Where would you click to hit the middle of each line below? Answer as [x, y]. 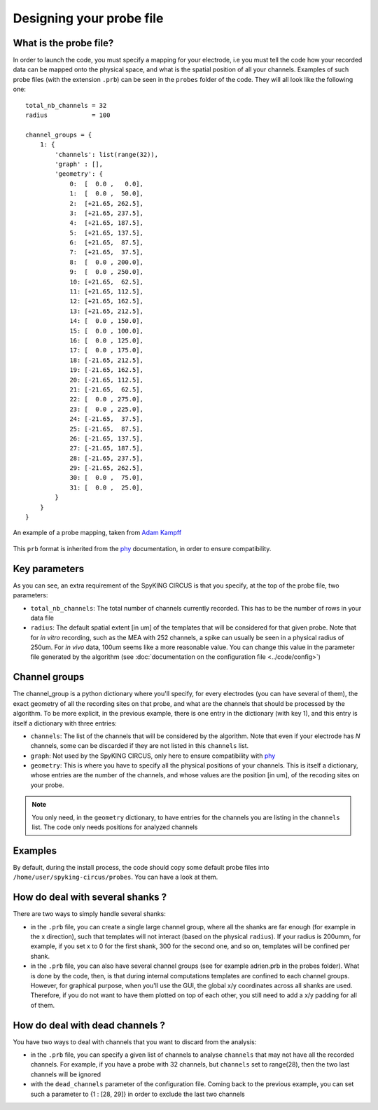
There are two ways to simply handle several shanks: [89, 914]
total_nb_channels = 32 [66, 105]
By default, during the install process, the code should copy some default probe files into [141, 867]
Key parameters [49, 568]
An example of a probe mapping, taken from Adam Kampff [97, 533]
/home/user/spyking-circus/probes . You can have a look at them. [115, 877]
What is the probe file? [63, 43]
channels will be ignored [66, 1074]
